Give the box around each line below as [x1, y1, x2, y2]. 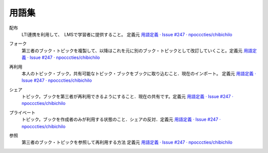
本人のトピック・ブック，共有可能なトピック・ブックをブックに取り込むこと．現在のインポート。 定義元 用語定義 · [21, 70, 257, 76]
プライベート [9, 109, 36, 115]
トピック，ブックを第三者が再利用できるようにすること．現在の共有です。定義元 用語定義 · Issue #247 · [21, 94, 233, 100]
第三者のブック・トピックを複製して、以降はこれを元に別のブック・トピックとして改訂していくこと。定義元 [21, 48, 243, 53]
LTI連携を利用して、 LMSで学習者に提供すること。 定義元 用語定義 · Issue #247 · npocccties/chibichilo [21, 31, 233, 37]
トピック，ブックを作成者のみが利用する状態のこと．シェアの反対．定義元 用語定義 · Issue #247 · [21, 116, 221, 122]
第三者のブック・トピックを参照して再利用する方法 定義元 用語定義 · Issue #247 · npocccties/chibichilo [21, 139, 233, 146]
